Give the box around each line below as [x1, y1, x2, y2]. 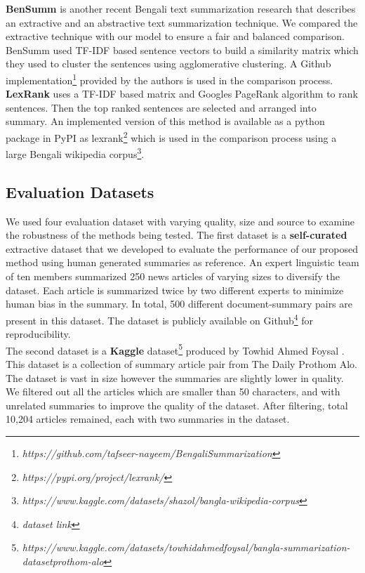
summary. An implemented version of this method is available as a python [6, 114, 325, 129]
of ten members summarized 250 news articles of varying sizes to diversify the [6, 269, 340, 284]
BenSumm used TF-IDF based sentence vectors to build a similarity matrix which [6, 42, 359, 57]
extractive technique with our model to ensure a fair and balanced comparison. [6, 29, 345, 44]
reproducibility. [6, 327, 71, 341]
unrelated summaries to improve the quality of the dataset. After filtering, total [6, 397, 348, 412]
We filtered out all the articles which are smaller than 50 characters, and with [6, 384, 340, 399]
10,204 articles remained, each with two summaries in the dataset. [6, 411, 290, 426]
